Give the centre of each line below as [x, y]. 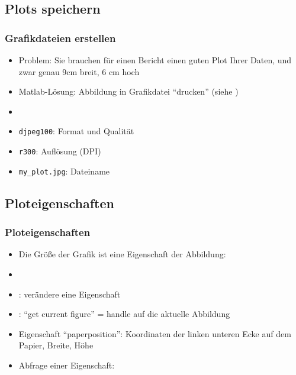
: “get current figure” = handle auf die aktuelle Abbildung [124, 314]
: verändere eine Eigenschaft [70, 294]
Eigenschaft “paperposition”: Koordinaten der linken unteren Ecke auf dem [155, 333]
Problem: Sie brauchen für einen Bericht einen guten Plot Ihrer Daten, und [155, 60]
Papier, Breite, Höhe [56, 345]
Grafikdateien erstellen [60, 38]
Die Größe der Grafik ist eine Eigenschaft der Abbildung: [122, 254]
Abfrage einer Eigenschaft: [67, 365]
